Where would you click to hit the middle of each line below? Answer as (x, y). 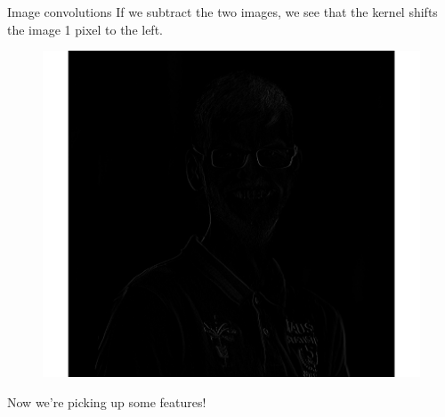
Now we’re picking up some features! (107, 401)
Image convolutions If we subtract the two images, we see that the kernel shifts (222, 12)
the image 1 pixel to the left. (85, 29)
